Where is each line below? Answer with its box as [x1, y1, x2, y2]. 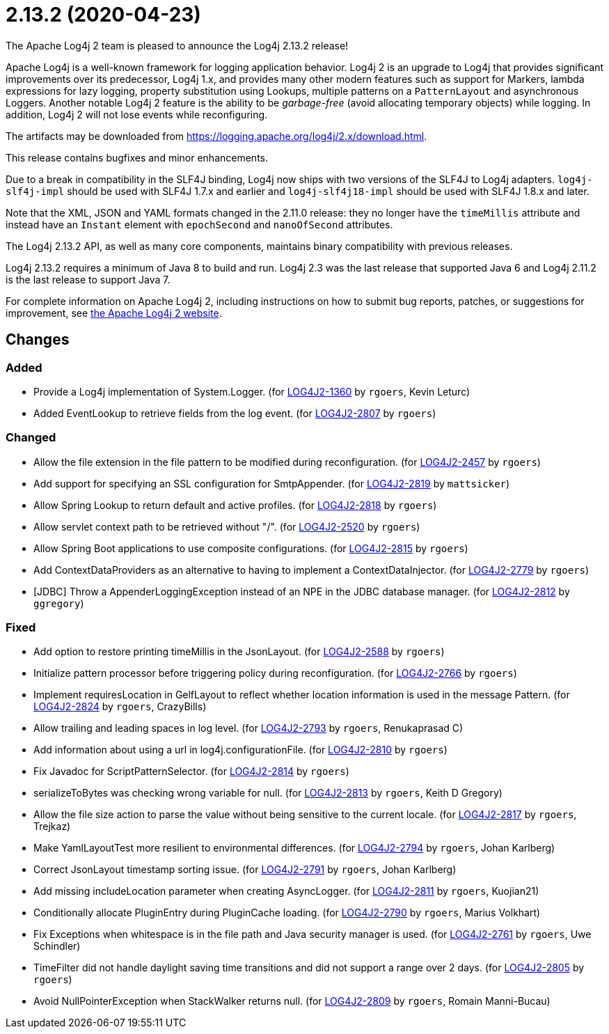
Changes [6, 331, 70, 349]
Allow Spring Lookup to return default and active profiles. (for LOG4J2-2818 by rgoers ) [33, 499, 437, 511]
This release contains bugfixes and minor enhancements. [6, 151, 269, 164]
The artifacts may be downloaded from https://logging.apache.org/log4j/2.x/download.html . [6, 130, 427, 142]
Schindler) [33, 940, 81, 953]
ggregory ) [33, 597, 84, 609]
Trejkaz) [33, 820, 71, 833]
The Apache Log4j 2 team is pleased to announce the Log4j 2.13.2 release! [6, 39, 349, 52]
